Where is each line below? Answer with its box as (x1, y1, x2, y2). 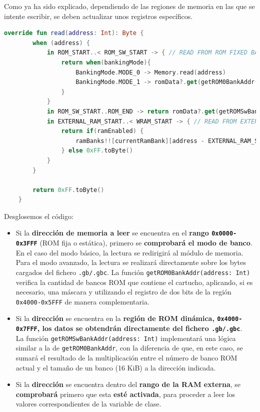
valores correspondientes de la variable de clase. (15, 398, 161, 409)
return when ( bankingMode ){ (61, 58, 151, 66)
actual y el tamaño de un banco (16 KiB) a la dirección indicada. (15, 362, 216, 372)
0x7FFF (15, 325, 37, 333)
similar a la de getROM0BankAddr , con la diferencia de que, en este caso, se (15, 342, 243, 353)
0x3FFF (15, 240, 37, 247)
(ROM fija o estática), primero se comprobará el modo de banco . (39, 237, 252, 248)
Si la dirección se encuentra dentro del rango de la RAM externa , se (15, 379, 241, 389)
